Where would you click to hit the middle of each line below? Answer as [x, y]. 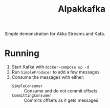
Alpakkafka [82, 9]
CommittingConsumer [32, 96]
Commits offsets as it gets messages [61, 100]
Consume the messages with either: [48, 77]
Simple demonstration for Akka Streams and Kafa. [55, 34]
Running [22, 53]
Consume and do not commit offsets [61, 91]
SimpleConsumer [27, 86]
